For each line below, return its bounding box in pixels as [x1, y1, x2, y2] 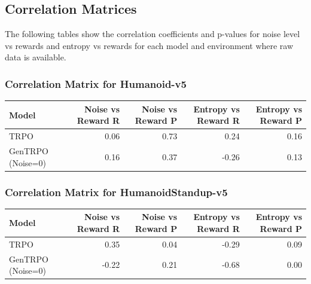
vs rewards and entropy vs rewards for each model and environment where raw [5, 39, 294, 51]
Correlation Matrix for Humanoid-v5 [5, 76, 187, 91]
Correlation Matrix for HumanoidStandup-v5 [5, 184, 228, 199]
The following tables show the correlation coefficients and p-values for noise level [5, 28, 300, 40]
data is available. [5, 51, 66, 63]
